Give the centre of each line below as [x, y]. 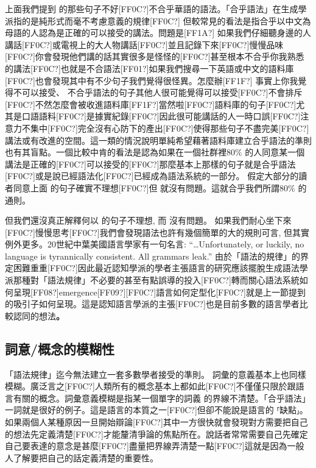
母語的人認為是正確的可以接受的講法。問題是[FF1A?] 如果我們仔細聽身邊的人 [158, 33]
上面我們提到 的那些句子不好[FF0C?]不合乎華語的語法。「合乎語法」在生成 [152, 9]
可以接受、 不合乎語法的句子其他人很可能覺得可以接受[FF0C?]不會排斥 [162, 92]
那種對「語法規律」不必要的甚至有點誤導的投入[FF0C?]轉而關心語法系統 [156, 280]
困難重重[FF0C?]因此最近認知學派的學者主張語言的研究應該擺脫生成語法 [156, 268]
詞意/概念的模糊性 [60, 348]
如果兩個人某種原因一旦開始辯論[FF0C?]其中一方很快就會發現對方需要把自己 [156, 422]
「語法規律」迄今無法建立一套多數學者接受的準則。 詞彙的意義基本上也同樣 [156, 374]
